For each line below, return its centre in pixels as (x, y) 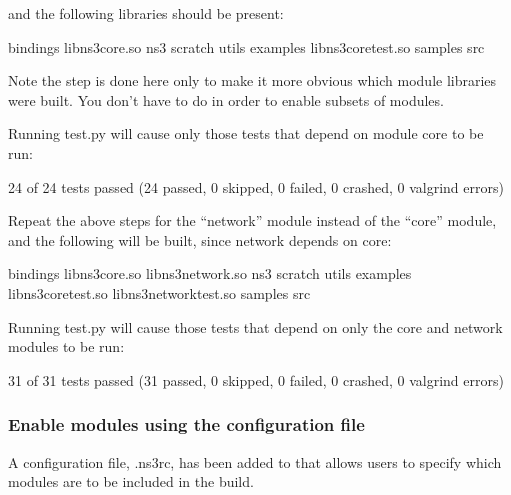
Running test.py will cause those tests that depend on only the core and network (255, 326)
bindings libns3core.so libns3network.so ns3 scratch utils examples (210, 273)
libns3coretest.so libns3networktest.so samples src (159, 292)
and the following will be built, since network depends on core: (200, 239)
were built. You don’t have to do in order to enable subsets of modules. (226, 99)
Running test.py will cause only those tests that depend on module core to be (246, 133)
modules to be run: (66, 346)
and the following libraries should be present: (146, 13)
